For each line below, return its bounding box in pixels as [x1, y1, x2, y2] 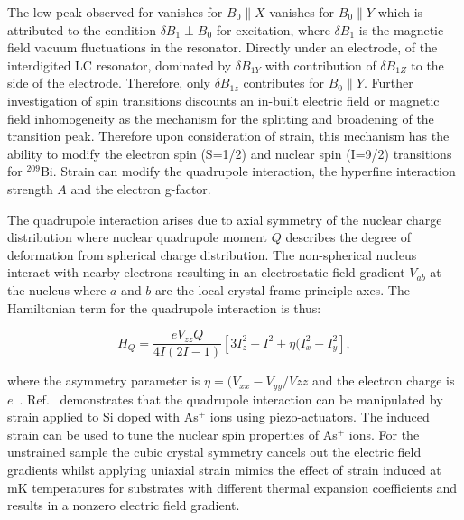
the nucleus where [7, 280, 107, 299]
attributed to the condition [7, 20, 156, 39]
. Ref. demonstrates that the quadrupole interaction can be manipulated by [19, 389, 443, 408]
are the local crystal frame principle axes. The [155, 280, 410, 299]
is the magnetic [358, 20, 444, 39]
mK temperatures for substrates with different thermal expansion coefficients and [7, 478, 458, 497]
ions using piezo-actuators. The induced [209, 407, 430, 426]
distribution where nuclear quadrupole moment [7, 227, 268, 246]
